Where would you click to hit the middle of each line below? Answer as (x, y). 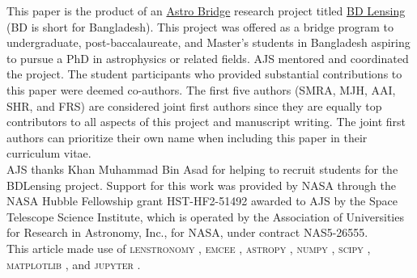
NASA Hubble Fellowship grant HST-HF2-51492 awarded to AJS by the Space (202, 201)
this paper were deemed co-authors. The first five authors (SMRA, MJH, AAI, (201, 89)
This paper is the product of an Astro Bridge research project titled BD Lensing (206, 11)
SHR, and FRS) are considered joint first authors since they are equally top (194, 105)
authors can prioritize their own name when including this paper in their (187, 137)
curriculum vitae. (49, 153)
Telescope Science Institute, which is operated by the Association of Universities (205, 216)
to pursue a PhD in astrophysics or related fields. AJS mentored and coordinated (208, 58)
